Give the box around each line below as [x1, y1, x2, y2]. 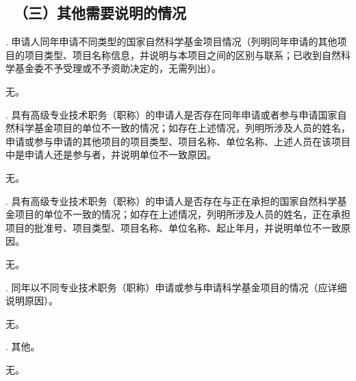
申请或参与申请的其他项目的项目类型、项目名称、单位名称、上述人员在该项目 [5, 134, 351, 148]
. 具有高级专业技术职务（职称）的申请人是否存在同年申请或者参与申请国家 [5, 107, 338, 121]
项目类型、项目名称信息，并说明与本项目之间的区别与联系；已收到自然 [24, 47, 341, 62]
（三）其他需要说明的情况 [14, 2, 187, 23]
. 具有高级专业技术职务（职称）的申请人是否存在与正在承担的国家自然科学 [5, 193, 338, 208]
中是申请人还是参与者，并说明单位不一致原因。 [5, 147, 216, 162]
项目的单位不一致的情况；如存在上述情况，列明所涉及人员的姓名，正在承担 [14, 207, 351, 221]
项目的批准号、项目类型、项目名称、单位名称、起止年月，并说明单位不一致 [5, 220, 341, 234]
